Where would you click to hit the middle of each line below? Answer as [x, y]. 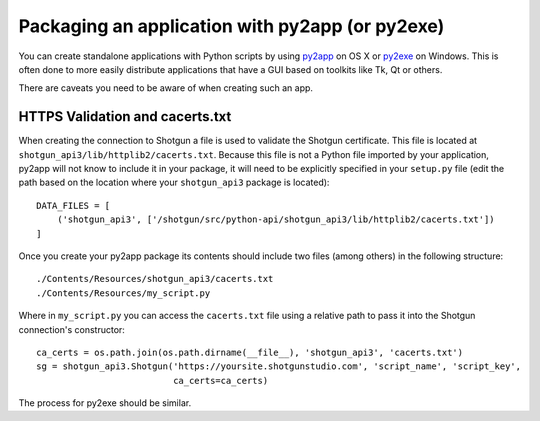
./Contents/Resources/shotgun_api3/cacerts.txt [155, 279]
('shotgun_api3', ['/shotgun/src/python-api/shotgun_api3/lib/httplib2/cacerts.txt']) [275, 219]
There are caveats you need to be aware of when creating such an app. [166, 88]
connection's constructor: [71, 329]
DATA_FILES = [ [73, 205]
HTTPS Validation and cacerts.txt [125, 116]
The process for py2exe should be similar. [105, 403]
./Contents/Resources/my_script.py [123, 293]
